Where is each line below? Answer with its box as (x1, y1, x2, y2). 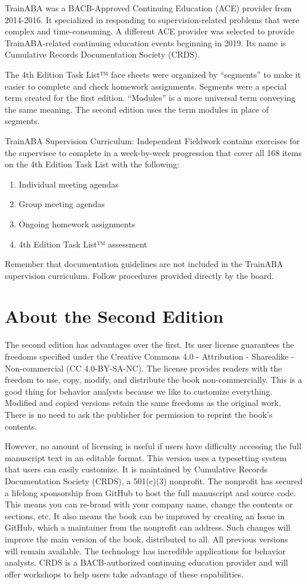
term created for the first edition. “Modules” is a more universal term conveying (5, 91, 296, 104)
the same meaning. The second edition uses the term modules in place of (5, 103, 269, 115)
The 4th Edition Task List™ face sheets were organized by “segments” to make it (5, 68, 301, 80)
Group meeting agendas (18, 198, 105, 210)
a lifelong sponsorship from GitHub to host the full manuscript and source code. (5, 486, 296, 499)
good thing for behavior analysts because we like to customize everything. (5, 385, 273, 397)
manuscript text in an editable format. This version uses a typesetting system (5, 451, 287, 464)
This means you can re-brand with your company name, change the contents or (5, 498, 293, 510)
